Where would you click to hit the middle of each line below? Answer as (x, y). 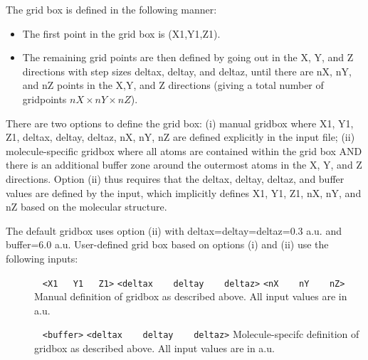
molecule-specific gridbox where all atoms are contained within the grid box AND (184, 150)
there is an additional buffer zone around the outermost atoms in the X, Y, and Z (184, 165)
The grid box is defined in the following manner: (111, 9)
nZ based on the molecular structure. (86, 207)
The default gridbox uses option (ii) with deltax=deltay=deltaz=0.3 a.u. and (174, 230)
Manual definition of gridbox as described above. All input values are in (191, 296)
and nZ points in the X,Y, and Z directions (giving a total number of (173, 85)
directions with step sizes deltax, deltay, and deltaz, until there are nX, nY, (187, 71)
